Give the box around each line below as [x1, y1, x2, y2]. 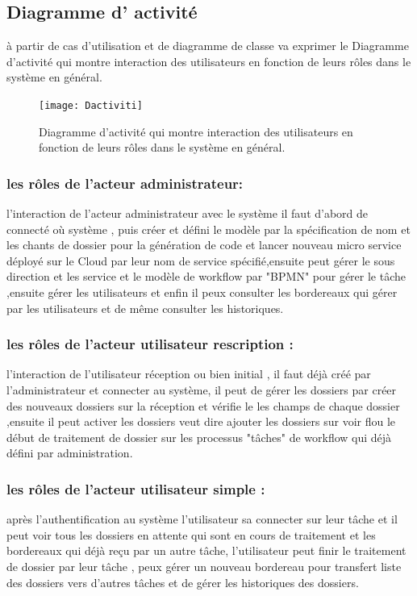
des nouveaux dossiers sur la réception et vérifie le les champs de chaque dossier [6, 397, 400, 414]
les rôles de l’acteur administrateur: [6, 173, 244, 193]
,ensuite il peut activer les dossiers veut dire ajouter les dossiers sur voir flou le [6, 413, 396, 430]
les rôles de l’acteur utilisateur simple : [6, 478, 265, 498]
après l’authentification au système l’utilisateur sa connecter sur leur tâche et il [6, 511, 398, 527]
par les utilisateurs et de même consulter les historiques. [6, 299, 284, 316]
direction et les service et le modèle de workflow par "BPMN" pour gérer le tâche [6, 268, 406, 285]
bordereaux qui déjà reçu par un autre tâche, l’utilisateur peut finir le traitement [6, 542, 407, 559]
